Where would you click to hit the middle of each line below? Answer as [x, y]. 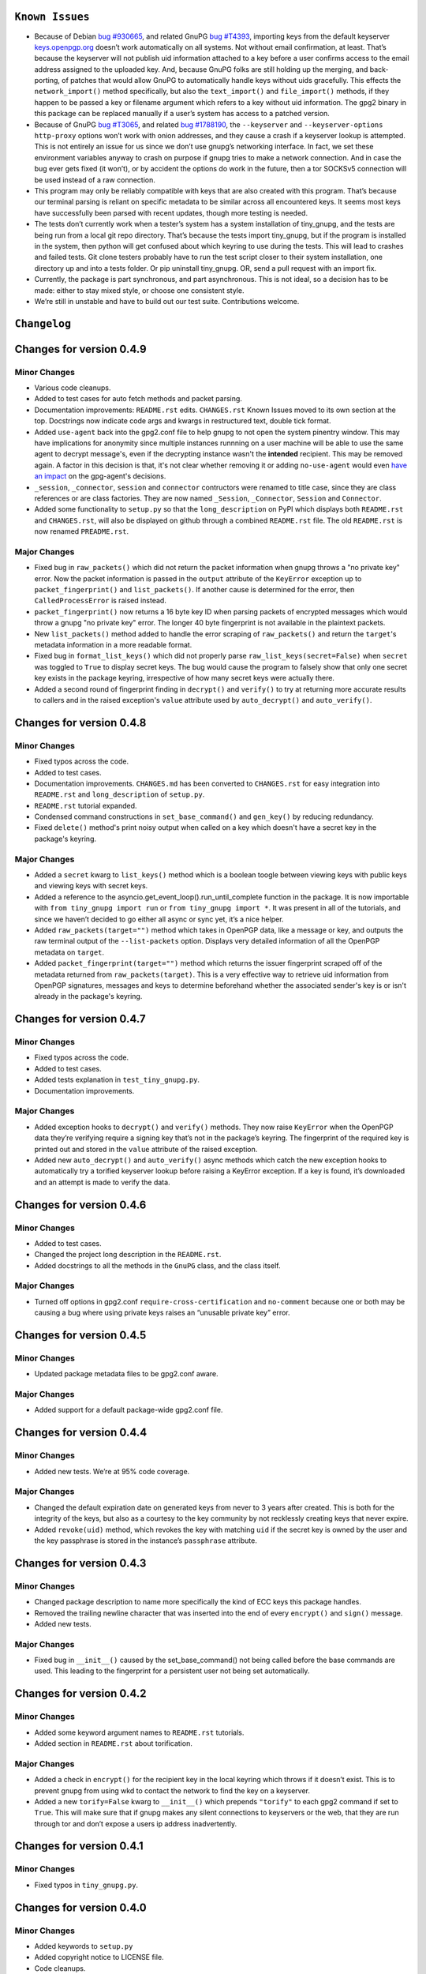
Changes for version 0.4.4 [81, 1433]
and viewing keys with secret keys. [91, 886]
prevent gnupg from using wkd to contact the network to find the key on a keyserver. [172, 1790]
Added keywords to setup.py [84, 1946]
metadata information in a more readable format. [113, 645]
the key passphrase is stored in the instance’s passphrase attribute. [146, 1541]
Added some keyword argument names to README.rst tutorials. [139, 1732]
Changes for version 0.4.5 [80, 1335]
